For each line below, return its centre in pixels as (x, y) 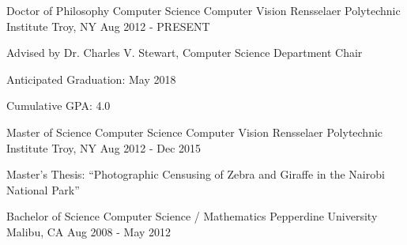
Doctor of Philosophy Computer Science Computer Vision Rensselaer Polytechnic (203, 10)
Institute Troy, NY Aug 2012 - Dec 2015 (104, 147)
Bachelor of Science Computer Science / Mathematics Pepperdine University (192, 216)
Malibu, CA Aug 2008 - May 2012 (89, 231)
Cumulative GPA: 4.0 (58, 106)
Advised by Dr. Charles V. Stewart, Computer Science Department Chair (185, 53)
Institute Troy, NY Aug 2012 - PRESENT (108, 26)
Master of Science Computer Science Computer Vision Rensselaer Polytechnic (195, 132)
